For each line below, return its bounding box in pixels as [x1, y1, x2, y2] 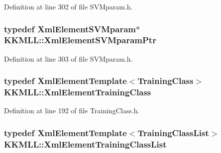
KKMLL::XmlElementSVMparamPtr [4, 34, 156, 46]
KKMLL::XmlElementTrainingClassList [4, 138, 167, 150]
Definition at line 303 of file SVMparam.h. [4, 53, 133, 64]
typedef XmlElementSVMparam [4, 22, 136, 35]
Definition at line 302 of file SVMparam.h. [4, 1, 133, 11]
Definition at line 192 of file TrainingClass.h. [4, 105, 140, 116]
